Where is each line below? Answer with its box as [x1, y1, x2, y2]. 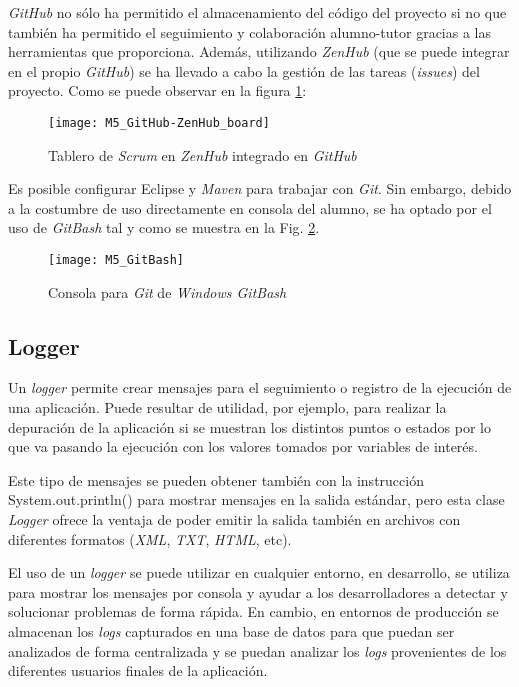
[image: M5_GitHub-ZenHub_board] [48, 115, 270, 130]
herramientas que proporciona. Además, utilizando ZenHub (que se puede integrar [8, 41, 510, 62]
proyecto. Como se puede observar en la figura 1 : [8, 80, 307, 101]
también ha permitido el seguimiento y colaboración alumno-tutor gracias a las [8, 21, 491, 42]
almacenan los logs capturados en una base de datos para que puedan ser [8, 620, 455, 641]
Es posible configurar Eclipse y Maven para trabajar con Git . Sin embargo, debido [8, 178, 512, 199]
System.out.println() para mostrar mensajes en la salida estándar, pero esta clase [8, 489, 505, 510]
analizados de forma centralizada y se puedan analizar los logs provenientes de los [8, 640, 507, 661]
